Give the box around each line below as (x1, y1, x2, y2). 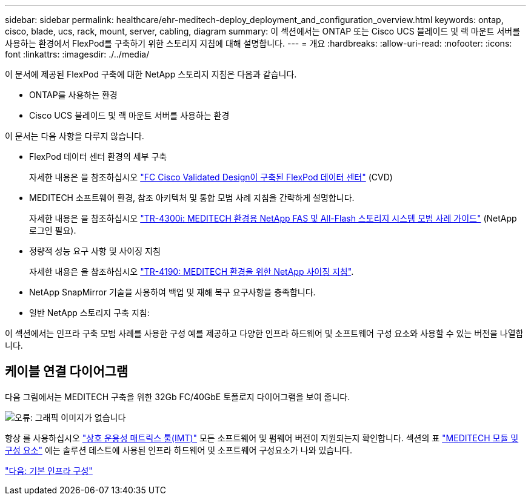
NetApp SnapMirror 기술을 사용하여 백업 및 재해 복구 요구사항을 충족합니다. (29, 287, 316, 297)
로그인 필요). (29, 225, 76, 235)
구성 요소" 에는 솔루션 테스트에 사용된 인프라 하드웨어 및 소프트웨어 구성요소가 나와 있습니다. (5, 444, 353, 455)
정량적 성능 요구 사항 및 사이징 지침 (29, 246, 161, 256)
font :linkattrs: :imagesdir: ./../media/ (5, 49, 150, 59)
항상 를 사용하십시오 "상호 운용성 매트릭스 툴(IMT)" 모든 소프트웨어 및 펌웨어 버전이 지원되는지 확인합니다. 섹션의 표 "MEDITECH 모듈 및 (5, 432, 519, 443)
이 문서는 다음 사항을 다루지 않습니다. (5, 131, 144, 141)
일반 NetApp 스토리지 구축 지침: (29, 308, 150, 318)
